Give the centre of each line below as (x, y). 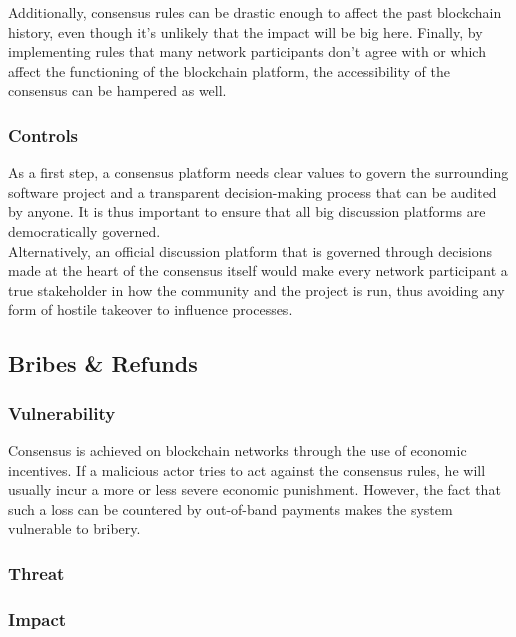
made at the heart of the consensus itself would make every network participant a (258, 270)
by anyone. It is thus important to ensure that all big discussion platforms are (247, 211)
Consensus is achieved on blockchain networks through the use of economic (237, 449)
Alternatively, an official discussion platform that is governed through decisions (250, 250)
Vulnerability (62, 412)
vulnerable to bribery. (74, 528)
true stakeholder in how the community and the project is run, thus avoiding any (256, 289)
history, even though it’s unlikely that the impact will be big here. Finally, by (245, 31)
